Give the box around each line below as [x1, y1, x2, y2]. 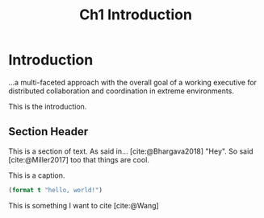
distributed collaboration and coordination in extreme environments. [8, 86, 234, 96]
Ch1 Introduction [79, 6, 192, 24]
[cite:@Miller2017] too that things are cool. [8, 154, 149, 164]
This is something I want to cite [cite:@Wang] [8, 200, 159, 210]
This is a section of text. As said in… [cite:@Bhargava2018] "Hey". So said [8, 146, 254, 156]
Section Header [8, 125, 89, 138]
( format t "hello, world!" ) [8, 186, 103, 194]
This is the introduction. [8, 101, 87, 111]
